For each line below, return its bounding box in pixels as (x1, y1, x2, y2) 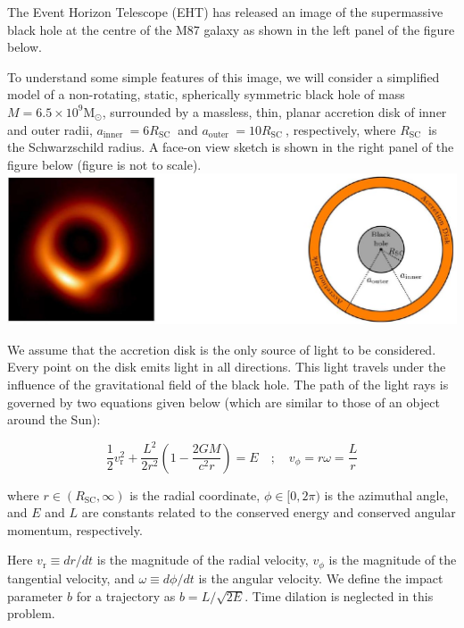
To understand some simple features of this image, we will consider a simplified (7, 67, 440, 86)
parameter (7, 586, 63, 605)
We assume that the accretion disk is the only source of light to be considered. (7, 339, 436, 358)
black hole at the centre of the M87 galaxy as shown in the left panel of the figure (7, 20, 455, 38)
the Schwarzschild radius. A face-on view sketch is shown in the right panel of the (7, 138, 454, 156)
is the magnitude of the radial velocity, (96, 550, 309, 569)
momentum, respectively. (7, 520, 143, 539)
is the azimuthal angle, (324, 485, 449, 504)
